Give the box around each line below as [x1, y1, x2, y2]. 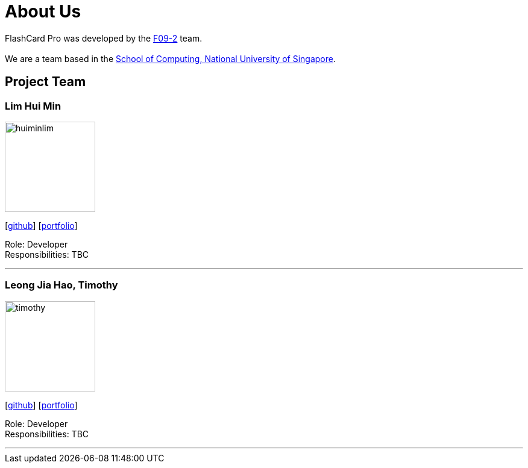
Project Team [5, 74, 86, 90]
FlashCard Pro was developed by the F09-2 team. [5, 33, 203, 43]
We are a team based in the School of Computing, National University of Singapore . [5, 53, 336, 64]
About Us [5, 1, 81, 22]
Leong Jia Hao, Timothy [5, 279, 118, 292]
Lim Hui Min [5, 99, 61, 112]
